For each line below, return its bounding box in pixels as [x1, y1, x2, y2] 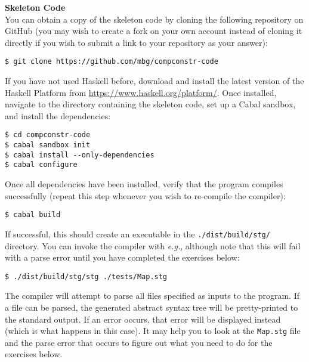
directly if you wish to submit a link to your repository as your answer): [5, 36, 268, 48]
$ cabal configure [5, 160, 78, 169]
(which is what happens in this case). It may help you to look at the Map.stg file [5, 324, 301, 337]
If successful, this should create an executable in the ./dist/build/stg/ [5, 227, 270, 240]
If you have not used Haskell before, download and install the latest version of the [5, 75, 304, 87]
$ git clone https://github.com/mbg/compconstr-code [5, 57, 218, 66]
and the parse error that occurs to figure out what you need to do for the [5, 336, 273, 348]
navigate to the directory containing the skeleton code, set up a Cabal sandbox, [5, 98, 296, 110]
